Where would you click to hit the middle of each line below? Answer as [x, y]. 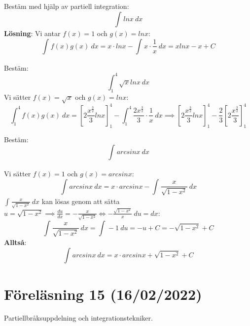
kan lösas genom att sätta [81, 201]
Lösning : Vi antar [32, 33]
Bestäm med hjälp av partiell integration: [67, 6]
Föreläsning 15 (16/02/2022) [103, 294]
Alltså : [15, 242]
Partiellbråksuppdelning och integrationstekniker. [78, 317]
